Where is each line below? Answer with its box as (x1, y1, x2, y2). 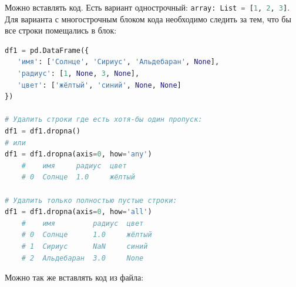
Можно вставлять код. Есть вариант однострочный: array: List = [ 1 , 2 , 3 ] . (5, 1, 290, 13)
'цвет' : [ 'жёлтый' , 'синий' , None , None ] (17, 81, 181, 89)
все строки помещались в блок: (5, 24, 117, 36)
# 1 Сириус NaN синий (21, 242, 148, 251)
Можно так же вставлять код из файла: (5, 271, 144, 283)
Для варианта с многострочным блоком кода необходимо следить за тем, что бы (5, 12, 291, 25)
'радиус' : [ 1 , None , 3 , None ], (17, 69, 140, 78)
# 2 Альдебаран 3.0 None (21, 253, 144, 262)
